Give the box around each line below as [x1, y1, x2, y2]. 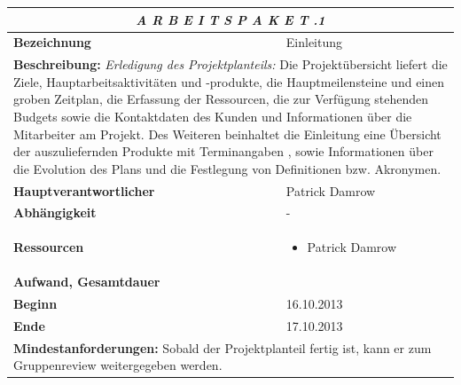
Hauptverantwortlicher [13, 181, 155, 200]
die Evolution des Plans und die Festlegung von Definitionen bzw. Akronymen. [13, 159, 441, 177]
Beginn [13, 294, 58, 312]
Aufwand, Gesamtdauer [13, 272, 160, 291]
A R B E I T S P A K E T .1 [136, 10, 325, 28]
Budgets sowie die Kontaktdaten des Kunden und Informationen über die [13, 106, 412, 125]
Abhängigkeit [13, 203, 97, 222]
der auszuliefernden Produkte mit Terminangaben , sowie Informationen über [13, 142, 434, 161]
